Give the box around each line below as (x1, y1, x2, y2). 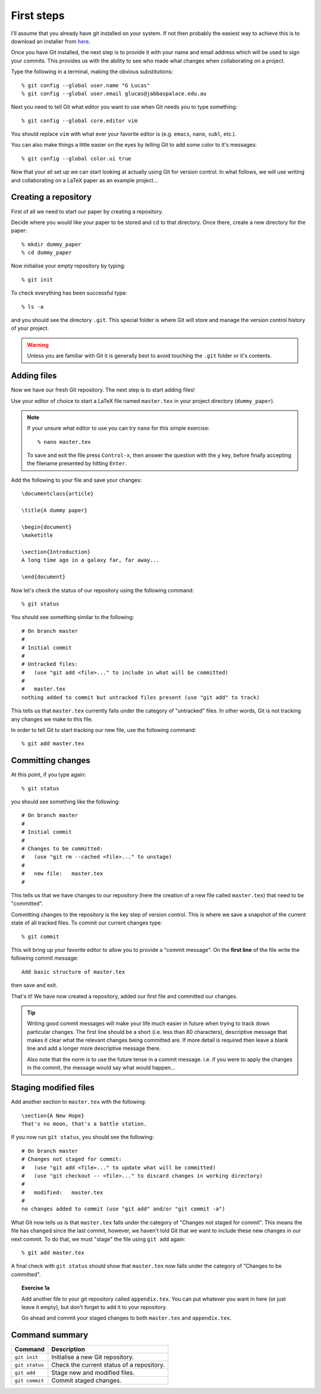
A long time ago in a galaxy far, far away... (21, 557, 160, 564)
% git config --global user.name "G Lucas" (21, 82, 150, 89)
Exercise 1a (21, 1284, 50, 1292)
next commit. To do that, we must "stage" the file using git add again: (11, 1235, 185, 1242)
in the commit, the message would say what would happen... (27, 1064, 175, 1071)
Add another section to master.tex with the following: (11, 1098, 147, 1105)
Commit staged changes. (51, 1376, 122, 1384)
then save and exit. (11, 982, 58, 989)
